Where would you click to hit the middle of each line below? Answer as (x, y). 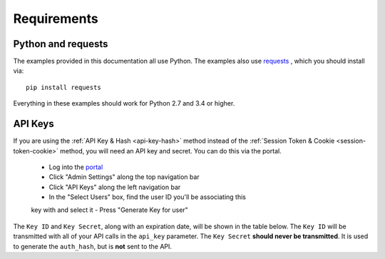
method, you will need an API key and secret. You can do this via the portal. (170, 151)
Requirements (56, 19)
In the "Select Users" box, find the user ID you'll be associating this (147, 197)
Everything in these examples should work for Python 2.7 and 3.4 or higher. (124, 103)
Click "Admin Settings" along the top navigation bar (124, 177)
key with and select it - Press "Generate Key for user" (109, 210)
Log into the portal (76, 167)
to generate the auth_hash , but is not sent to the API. (93, 246)
